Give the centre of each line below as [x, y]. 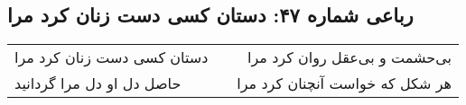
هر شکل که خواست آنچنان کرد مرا [344, 83]
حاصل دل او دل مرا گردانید [98, 83]
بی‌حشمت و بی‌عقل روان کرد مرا [349, 57]
